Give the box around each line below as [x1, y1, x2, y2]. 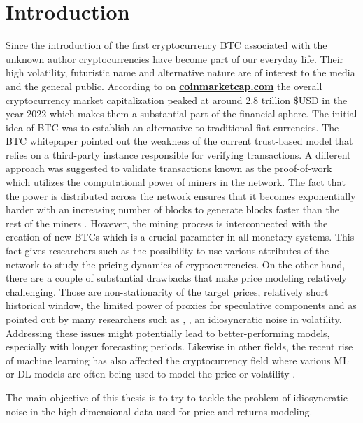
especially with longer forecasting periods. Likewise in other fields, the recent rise [6, 339, 353, 354]
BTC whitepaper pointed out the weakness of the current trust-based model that [6, 134, 353, 148]
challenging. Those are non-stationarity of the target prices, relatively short [6, 284, 329, 299]
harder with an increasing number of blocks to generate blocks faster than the [6, 202, 339, 217]
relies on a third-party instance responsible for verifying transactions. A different [6, 147, 351, 162]
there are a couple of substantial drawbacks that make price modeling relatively [6, 271, 347, 285]
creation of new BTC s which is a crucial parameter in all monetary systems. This [6, 229, 355, 244]
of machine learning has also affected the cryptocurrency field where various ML [6, 352, 349, 367]
